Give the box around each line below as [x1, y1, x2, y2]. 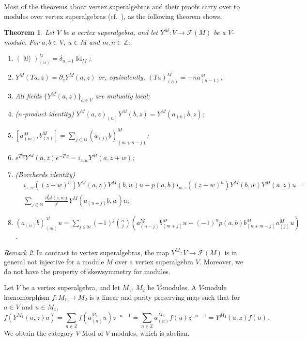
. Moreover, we [199, 257, 243, 267]
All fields [15, 91, 42, 101]
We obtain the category [4, 327, 74, 338]
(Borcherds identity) [15, 169, 75, 179]
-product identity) [22, 108, 74, 118]
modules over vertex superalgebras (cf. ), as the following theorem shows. [4, 11, 222, 21]
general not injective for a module [4, 257, 104, 267]
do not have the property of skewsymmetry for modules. [4, 266, 170, 276]
